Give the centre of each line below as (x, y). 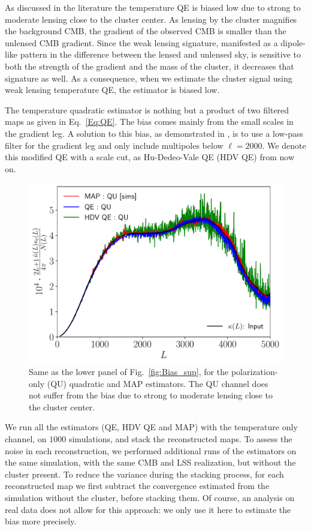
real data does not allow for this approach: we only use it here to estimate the (148, 509)
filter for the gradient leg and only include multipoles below (114, 145)
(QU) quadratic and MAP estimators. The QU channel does (158, 383)
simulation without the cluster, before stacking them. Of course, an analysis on (150, 498)
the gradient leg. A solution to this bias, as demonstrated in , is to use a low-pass (154, 133)
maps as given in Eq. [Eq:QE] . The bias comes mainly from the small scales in (149, 121)
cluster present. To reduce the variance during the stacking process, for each (144, 474)
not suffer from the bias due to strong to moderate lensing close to (151, 395)
